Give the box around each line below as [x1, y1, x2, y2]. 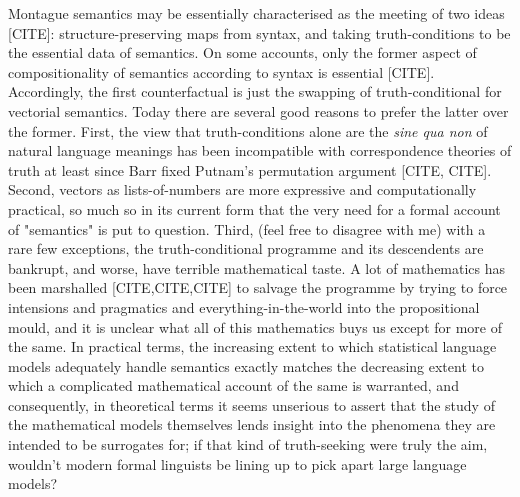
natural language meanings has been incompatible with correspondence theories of [8, 140, 512, 161]
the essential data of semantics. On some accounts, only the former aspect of [8, 42, 477, 63]
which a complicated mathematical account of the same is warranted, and [8, 375, 459, 396]
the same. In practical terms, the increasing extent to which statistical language [8, 336, 497, 357]
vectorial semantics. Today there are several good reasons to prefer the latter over [8, 100, 509, 121]
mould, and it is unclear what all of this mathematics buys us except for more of [8, 316, 502, 337]
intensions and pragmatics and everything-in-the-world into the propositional [8, 296, 480, 317]
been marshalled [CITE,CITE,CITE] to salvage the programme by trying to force [8, 277, 508, 298]
